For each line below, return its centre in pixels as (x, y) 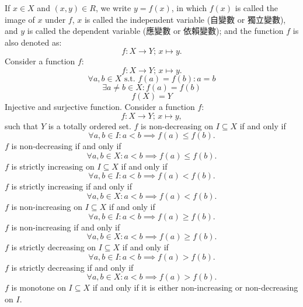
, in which (189, 8)
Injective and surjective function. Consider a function (100, 106)
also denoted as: (33, 42)
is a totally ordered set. (90, 125)
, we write (113, 8)
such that (22, 125)
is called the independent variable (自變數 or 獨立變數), (185, 19)
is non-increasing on (47, 206)
